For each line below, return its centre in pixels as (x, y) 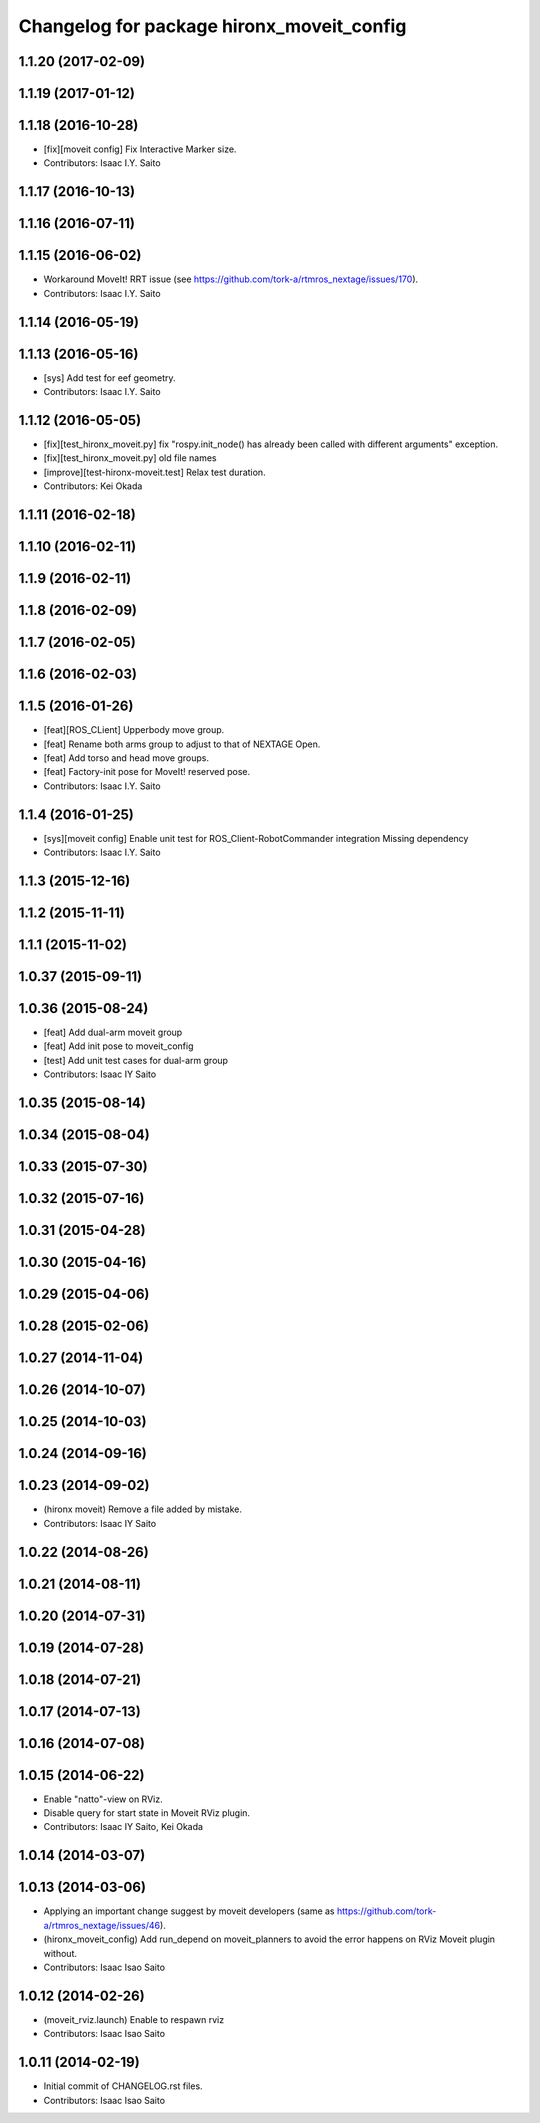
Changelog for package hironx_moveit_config (212, 26)
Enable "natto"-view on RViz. (103, 1799)
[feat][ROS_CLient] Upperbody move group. (134, 730)
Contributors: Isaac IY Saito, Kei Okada (123, 1827)
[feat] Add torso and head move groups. (126, 757)
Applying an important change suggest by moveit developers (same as (189, 1911)
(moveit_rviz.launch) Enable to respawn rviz (134, 2019)
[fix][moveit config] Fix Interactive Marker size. (140, 149)
